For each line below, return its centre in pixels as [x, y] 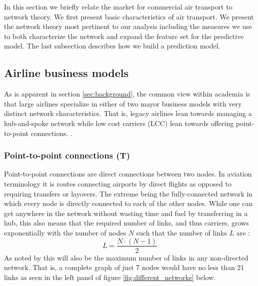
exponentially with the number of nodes [65, 232]
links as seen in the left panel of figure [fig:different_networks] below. [110, 277]
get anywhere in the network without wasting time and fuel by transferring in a [126, 213]
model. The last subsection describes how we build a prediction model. [112, 46]
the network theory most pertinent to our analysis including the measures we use [128, 26]
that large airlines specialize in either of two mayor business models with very [123, 103]
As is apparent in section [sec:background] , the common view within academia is [127, 94]
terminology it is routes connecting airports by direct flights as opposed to [118, 183]
